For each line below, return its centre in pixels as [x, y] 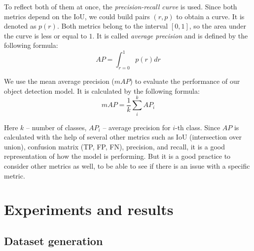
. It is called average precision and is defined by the [170, 35]
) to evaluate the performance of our [185, 81]
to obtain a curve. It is [210, 16]
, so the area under [218, 26]
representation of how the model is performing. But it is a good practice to [117, 156]
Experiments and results [89, 209]
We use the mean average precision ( [59, 81]
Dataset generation [54, 240]
